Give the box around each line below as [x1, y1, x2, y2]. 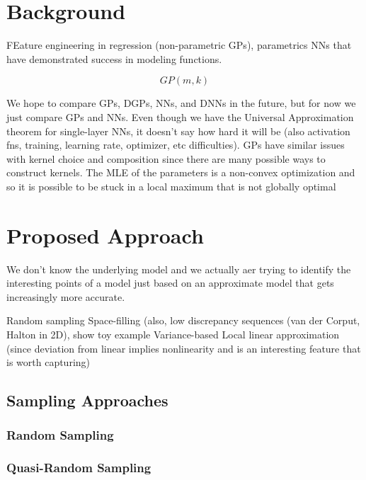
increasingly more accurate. [6, 289, 125, 304]
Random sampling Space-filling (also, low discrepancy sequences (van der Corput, [6, 313, 360, 328]
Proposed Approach [6, 220, 204, 249]
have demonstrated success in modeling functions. [6, 51, 222, 66]
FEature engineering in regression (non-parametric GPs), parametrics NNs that [6, 38, 352, 52]
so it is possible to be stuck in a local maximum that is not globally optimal [6, 178, 336, 193]
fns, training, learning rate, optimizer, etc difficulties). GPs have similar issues [6, 137, 345, 152]
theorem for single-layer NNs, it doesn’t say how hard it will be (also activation [6, 123, 350, 138]
